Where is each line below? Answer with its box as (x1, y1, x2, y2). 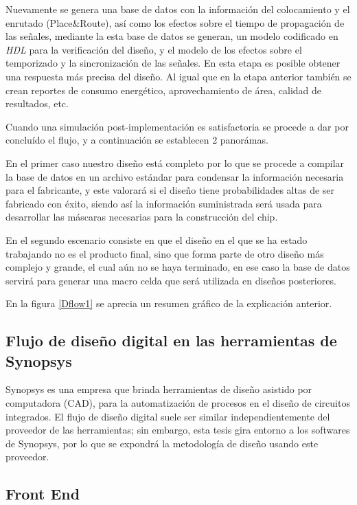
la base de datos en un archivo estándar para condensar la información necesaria (5, 169, 344, 183)
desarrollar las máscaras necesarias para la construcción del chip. (5, 210, 278, 224)
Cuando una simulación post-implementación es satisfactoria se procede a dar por (5, 119, 349, 133)
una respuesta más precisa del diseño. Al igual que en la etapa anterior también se (5, 69, 352, 83)
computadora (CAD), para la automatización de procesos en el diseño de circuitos (5, 396, 350, 410)
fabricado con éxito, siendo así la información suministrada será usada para (5, 196, 322, 210)
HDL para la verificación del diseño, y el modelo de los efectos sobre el (5, 42, 302, 56)
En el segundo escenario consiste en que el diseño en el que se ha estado (5, 232, 308, 247)
